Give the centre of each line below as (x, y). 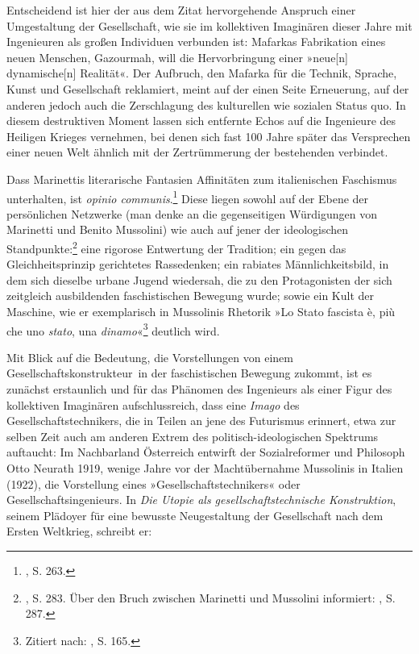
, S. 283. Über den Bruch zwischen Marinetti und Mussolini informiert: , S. (210, 597)
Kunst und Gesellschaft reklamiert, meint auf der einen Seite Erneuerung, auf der (208, 88)
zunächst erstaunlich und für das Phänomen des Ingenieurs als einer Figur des (199, 389)
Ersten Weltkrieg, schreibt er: (79, 531)
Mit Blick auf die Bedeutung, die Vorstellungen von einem (150, 357)
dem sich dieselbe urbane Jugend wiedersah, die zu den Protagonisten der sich (199, 279)
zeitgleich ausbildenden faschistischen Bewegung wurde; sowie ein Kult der (191, 296)
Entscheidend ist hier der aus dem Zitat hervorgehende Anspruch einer (181, 10)
